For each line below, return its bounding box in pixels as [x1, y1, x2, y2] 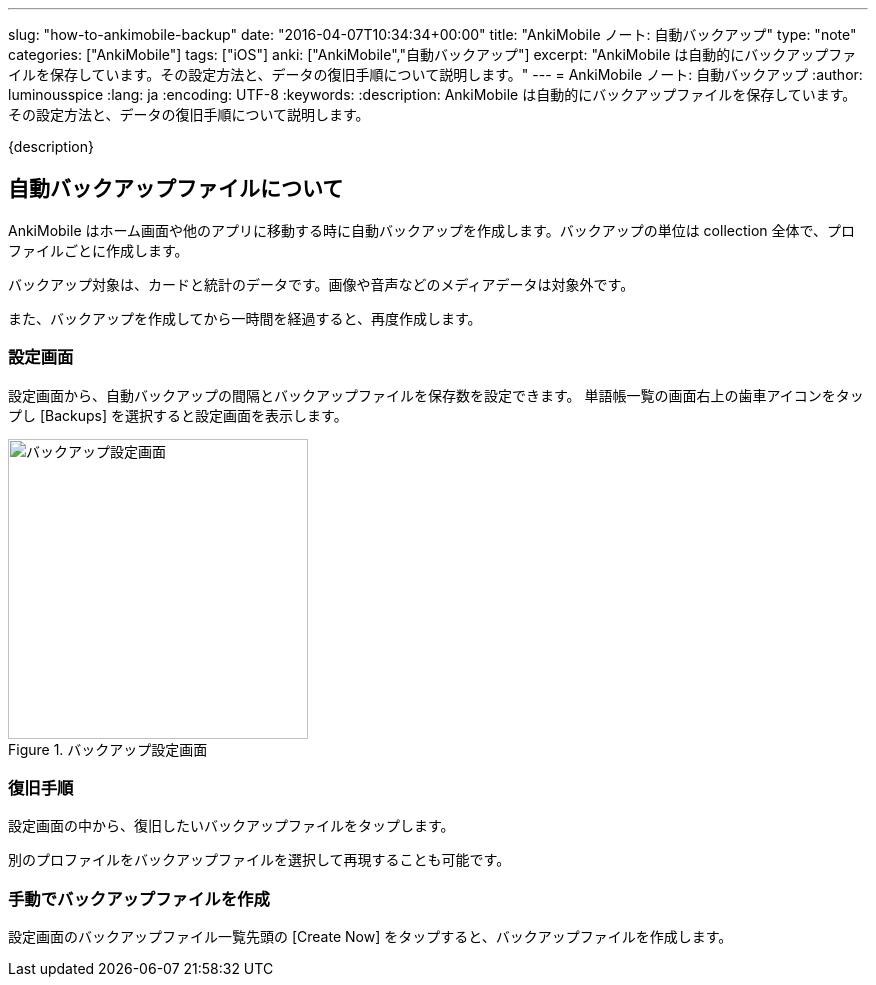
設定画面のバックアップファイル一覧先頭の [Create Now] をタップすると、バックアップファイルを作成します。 [8, 928, 733, 946]
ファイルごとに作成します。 [8, 241, 189, 259]
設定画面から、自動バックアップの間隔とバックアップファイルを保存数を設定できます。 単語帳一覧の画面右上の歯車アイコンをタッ [8, 386, 864, 404]
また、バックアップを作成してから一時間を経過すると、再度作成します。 [8, 309, 482, 327]
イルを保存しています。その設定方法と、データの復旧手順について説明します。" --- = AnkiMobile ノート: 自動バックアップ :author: [8, 66, 863, 83]
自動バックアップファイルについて [8, 176, 344, 202]
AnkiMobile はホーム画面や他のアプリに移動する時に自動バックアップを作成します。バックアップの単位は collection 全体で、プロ [8, 221, 855, 239]
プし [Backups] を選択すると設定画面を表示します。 [8, 406, 348, 424]
